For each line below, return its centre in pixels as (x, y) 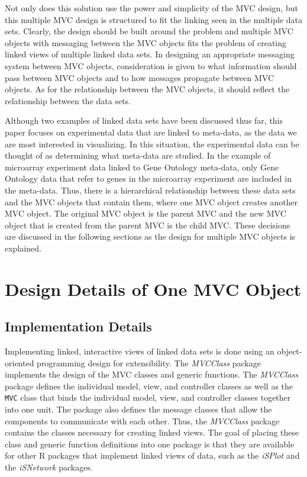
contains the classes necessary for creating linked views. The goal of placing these (152, 432)
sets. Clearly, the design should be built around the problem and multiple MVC (149, 31)
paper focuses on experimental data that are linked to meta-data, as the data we (151, 132)
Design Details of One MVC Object (153, 289)
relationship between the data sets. (68, 100)
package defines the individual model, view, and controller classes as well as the (149, 386)
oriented (20, 362)
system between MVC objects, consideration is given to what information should (151, 65)
